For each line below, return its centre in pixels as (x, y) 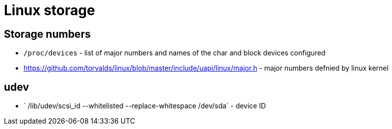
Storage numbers (47, 34)
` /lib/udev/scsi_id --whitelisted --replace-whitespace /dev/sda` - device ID (145, 106)
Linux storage (50, 10)
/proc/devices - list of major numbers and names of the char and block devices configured (175, 53)
